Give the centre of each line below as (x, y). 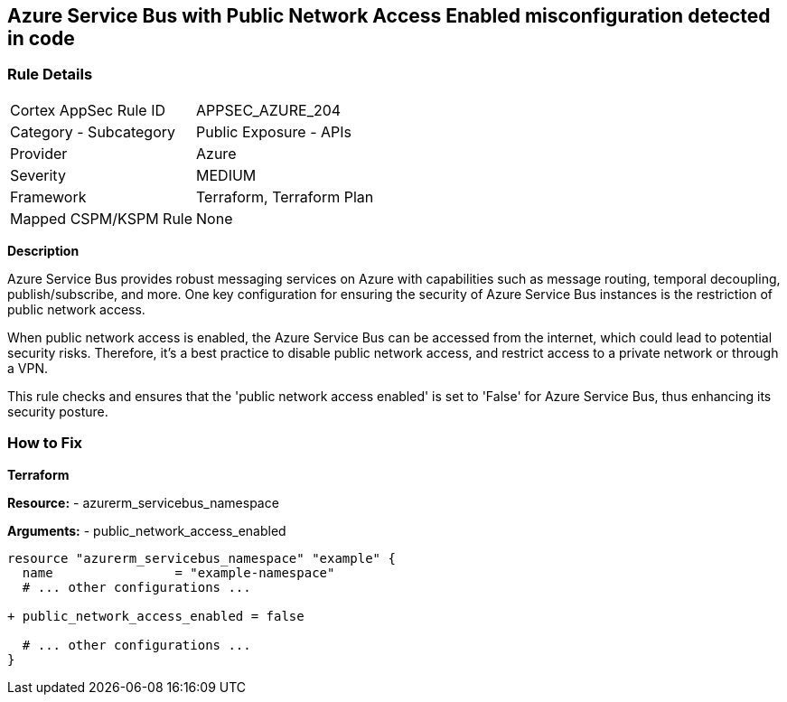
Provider (39, 153)
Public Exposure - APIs (274, 131)
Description (43, 250)
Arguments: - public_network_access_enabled (147, 530)
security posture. (58, 411)
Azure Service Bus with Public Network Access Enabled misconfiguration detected (389, 16)
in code (41, 38)
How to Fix (45, 443)
